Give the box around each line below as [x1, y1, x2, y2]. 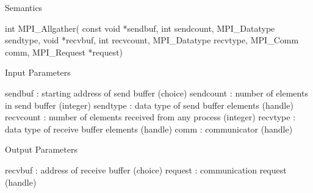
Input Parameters [5, 66, 71, 79]
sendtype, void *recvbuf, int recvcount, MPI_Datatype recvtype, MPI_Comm [5, 34, 299, 46]
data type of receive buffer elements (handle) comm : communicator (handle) [5, 122, 293, 135]
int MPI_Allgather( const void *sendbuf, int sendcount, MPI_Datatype [5, 21, 275, 34]
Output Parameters [5, 143, 77, 156]
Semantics [5, 1, 43, 13]
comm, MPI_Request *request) [5, 45, 123, 58]
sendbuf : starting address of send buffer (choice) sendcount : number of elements [5, 86, 308, 99]
